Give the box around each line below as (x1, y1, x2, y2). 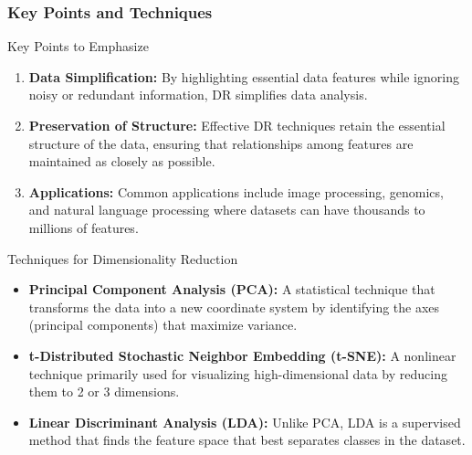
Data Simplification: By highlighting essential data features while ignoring (28, 67, 459, 86)
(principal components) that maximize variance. (28, 315, 298, 334)
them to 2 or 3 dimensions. (28, 382, 180, 401)
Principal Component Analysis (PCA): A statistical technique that (28, 280, 435, 299)
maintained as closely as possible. (28, 152, 215, 171)
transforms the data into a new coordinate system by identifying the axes (28, 297, 440, 316)
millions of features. (28, 217, 139, 237)
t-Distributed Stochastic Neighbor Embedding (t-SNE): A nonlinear (28, 345, 456, 365)
